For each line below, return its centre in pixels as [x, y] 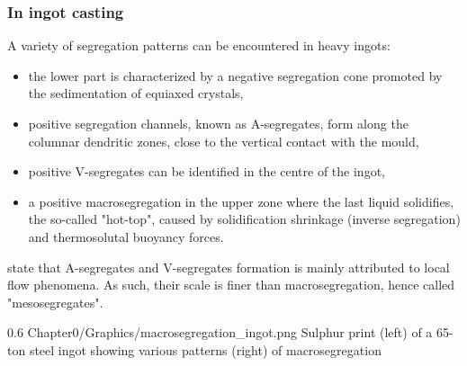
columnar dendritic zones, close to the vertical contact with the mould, [224, 141]
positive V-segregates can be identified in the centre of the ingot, [207, 171]
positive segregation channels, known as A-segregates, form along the [218, 123]
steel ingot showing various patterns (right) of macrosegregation [205, 349]
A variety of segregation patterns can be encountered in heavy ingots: [199, 45]
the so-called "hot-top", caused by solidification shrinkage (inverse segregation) [244, 219]
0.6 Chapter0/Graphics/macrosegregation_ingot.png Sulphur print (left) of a [220, 332]
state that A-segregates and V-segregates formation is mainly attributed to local [229, 267]
